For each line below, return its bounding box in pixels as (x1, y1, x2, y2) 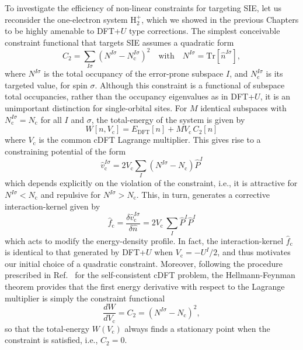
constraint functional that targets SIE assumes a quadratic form (5, 36, 234, 48)
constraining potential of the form (5, 145, 126, 157)
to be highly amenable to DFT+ (5, 25, 121, 37)
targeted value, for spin (5, 78, 88, 91)
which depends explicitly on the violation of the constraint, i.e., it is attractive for (5, 177, 298, 189)
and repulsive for (40, 188, 101, 200)
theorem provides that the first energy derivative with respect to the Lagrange (5, 280, 285, 293)
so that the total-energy (5, 322, 90, 334)
